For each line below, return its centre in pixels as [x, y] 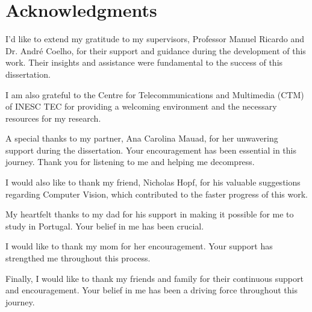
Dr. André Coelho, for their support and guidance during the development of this [156, 50]
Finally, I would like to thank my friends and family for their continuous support [154, 278]
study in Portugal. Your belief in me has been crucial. [105, 226]
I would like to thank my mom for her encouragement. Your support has [139, 246]
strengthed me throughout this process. [78, 258]
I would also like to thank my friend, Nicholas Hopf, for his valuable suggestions [153, 182]
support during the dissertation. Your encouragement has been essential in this [151, 150]
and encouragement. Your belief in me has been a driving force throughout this [151, 290]
